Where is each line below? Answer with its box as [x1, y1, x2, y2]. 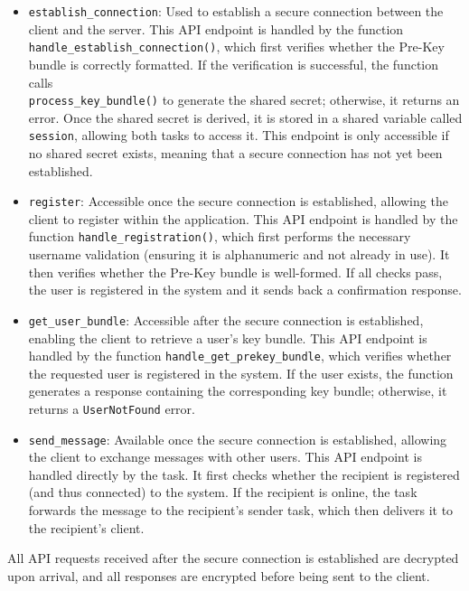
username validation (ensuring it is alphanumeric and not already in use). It [28, 245, 450, 264]
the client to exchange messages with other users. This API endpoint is [28, 447, 422, 466]
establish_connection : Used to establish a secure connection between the [28, 2, 444, 20]
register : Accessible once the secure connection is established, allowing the [28, 192, 448, 211]
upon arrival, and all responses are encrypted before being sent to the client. [7, 566, 430, 585]
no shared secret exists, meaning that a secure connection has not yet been [28, 144, 443, 162]
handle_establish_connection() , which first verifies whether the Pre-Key [28, 37, 445, 56]
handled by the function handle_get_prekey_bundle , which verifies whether [28, 346, 452, 365]
